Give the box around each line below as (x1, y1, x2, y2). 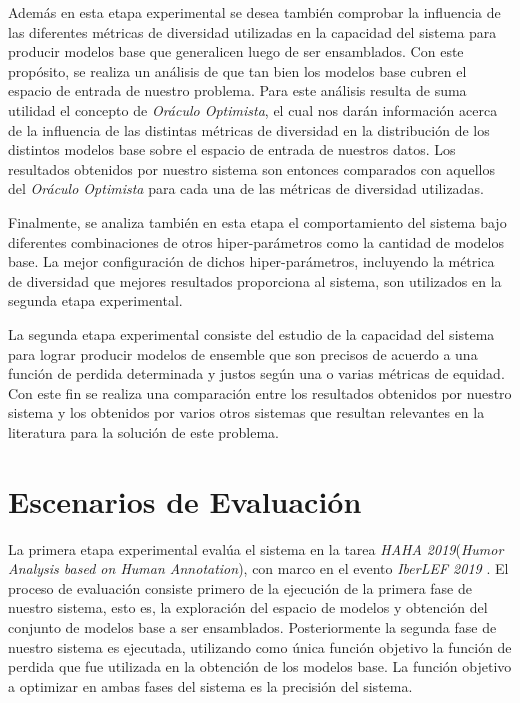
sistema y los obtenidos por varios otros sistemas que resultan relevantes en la (8, 402, 485, 423)
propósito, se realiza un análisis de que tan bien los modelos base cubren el (8, 60, 467, 81)
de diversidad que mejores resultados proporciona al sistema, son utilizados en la (8, 270, 502, 291)
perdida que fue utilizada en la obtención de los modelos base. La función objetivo (8, 656, 512, 677)
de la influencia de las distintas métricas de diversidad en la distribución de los (8, 119, 490, 140)
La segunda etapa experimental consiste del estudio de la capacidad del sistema (8, 323, 495, 344)
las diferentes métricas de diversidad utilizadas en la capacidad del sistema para (8, 21, 497, 42)
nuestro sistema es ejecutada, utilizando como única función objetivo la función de (8, 636, 512, 657)
